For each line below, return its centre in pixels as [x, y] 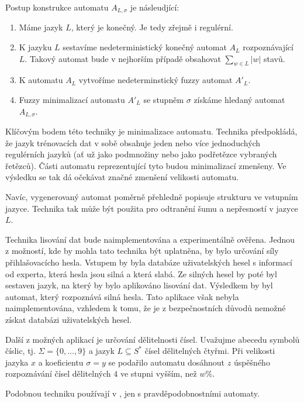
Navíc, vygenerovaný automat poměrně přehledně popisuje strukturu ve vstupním [152, 197]
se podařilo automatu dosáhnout [167, 362]
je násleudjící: [155, 7]
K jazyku [35, 47]
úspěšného [252, 362]
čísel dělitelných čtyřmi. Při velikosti [210, 351]
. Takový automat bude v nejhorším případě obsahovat [123, 58]
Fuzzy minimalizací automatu [72, 100]
